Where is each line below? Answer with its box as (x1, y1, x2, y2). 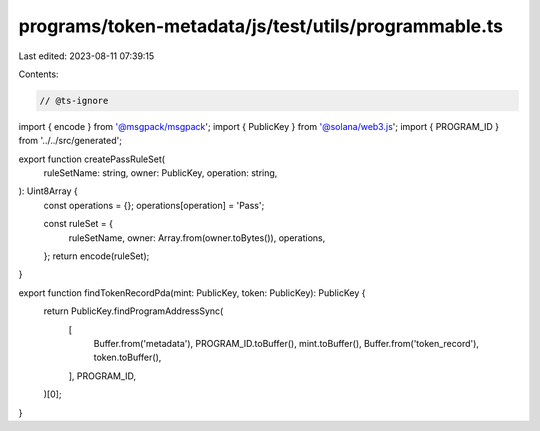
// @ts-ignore (39, 95, 109, 106)
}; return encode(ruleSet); (43, 250, 150, 262)
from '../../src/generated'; (18, 135, 122, 147)
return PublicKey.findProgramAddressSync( (43, 305, 224, 317)
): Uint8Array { (18, 185, 79, 197)
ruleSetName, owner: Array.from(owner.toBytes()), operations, (68, 231, 326, 244)
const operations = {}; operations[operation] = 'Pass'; (43, 199, 265, 211)
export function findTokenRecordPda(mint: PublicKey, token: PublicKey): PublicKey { (18, 286, 366, 299)
